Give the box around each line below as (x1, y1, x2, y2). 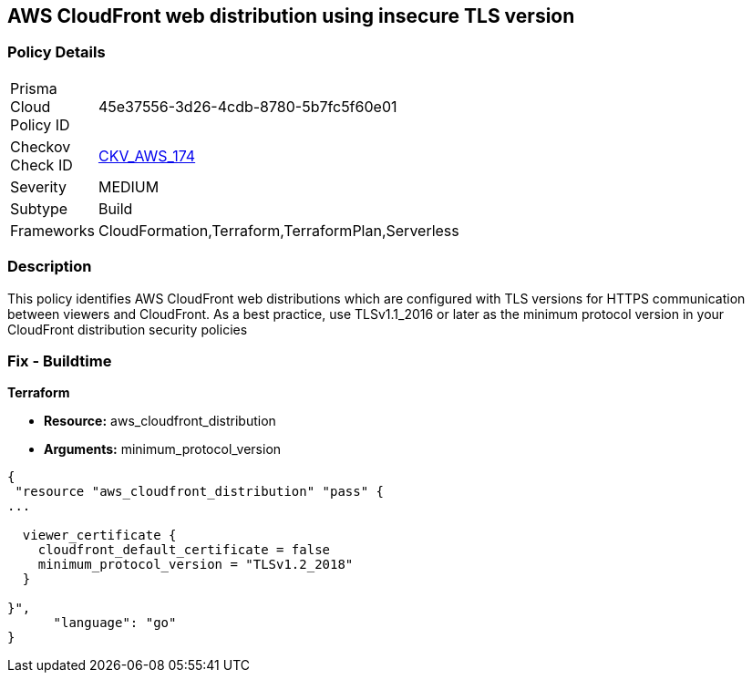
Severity (10, 177, 67, 196)
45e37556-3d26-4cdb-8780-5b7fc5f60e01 (98, 97, 397, 116)
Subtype (10, 199, 68, 218)
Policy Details (7, 43, 106, 62)
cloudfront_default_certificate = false (37, 542, 331, 558)
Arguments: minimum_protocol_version (44, 441, 282, 458)
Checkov (10, 137, 71, 156)
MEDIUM (98, 177, 160, 196)
